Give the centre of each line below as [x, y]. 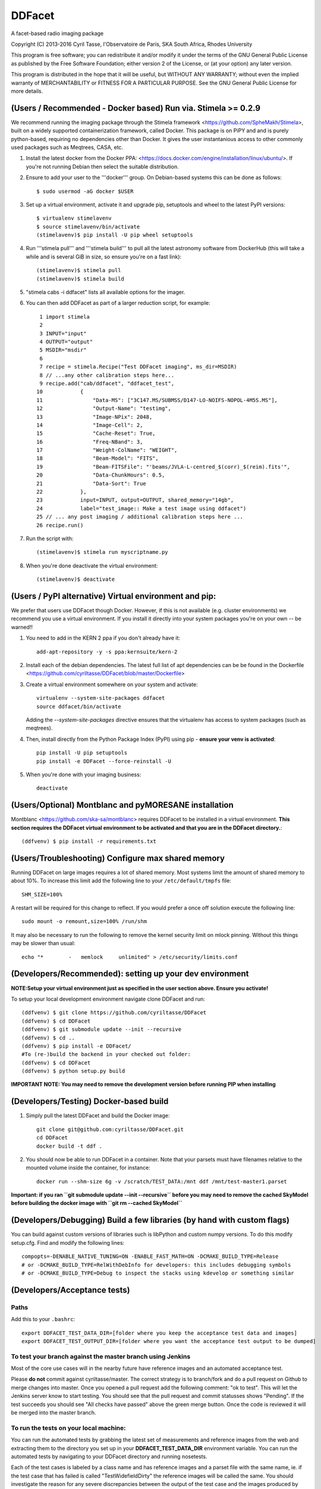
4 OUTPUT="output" [66, 342]
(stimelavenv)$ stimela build [81, 279]
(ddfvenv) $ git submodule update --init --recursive [101, 1029]
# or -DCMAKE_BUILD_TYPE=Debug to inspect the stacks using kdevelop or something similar [158, 1273]
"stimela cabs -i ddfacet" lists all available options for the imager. [106, 292]
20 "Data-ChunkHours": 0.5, [101, 475]
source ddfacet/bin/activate [79, 706]
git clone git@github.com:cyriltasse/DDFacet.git [110, 1129]
